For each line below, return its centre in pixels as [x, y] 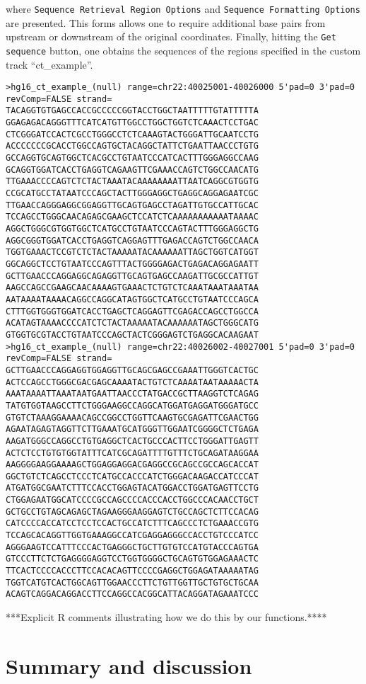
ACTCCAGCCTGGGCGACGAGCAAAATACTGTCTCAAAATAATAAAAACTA [132, 382]
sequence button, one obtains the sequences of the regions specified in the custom [183, 50]
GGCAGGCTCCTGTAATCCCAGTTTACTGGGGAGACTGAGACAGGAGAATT [132, 264]
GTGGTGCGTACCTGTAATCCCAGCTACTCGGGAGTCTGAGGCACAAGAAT [132, 335]
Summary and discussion [129, 665]
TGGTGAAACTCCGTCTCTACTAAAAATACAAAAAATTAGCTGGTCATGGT [132, 252]
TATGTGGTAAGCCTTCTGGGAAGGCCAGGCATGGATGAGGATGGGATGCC [132, 405]
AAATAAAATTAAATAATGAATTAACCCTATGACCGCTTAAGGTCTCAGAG [132, 394]
